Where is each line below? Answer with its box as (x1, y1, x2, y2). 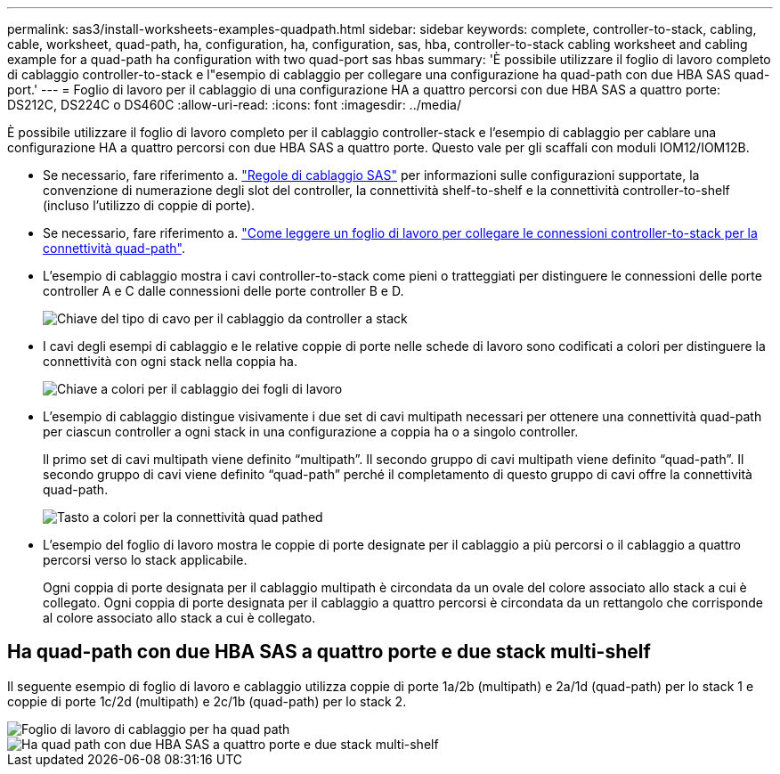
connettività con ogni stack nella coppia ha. (43, 354, 297, 369)
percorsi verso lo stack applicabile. (43, 552, 248, 567)
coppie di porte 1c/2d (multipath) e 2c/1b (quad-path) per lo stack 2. (7, 693, 407, 709)
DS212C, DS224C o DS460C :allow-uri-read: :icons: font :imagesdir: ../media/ (7, 97, 462, 112)
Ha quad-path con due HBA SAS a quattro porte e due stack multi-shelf (7, 640, 651, 664)
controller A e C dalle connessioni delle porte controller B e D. (43, 283, 404, 298)
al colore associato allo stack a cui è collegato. (43, 610, 316, 625)
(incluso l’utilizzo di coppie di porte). (43, 198, 256, 213)
